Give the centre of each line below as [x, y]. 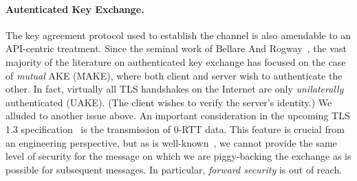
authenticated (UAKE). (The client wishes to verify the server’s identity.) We [169, 102]
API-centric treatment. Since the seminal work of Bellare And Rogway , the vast [176, 48]
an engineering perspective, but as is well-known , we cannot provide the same [171, 142]
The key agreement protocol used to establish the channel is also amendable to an [178, 35]
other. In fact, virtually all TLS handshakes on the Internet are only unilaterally [175, 89]
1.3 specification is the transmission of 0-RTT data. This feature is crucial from [175, 129]
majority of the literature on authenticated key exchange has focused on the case [176, 61]
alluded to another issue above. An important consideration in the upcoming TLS [178, 116]
